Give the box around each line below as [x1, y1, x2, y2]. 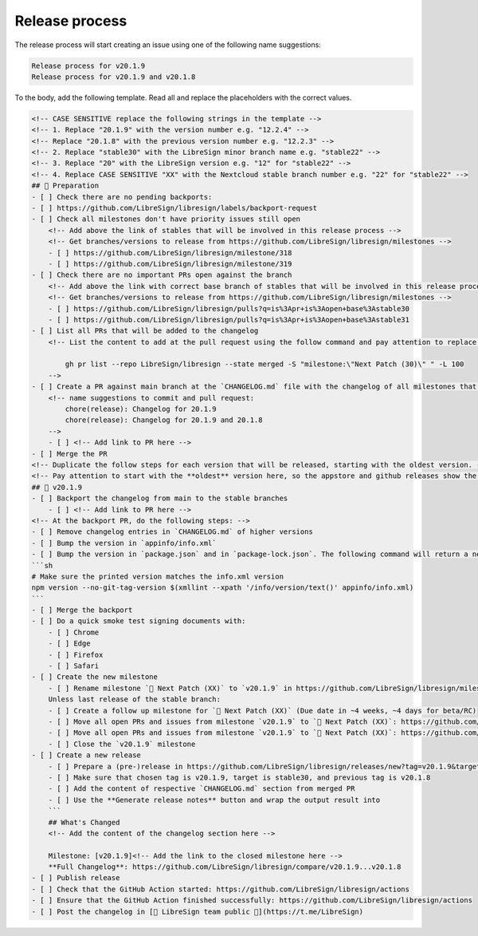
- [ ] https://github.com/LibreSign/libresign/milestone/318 [48, 248, 292, 257]
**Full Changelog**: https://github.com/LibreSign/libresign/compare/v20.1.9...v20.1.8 [48, 863, 402, 871]
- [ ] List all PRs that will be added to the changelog [31, 326, 259, 335]
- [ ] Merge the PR [31, 449, 108, 458]
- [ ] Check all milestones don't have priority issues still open [31, 215, 301, 223]
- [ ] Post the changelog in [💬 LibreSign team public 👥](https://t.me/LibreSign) [31, 906, 364, 916]
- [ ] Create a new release [31, 751, 141, 760]
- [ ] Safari [48, 662, 100, 670]
